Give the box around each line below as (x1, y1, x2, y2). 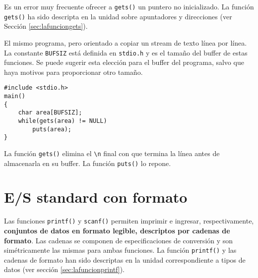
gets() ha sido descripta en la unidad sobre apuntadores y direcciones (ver (4, 11, 232, 21)
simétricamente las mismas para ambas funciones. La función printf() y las (4, 245, 237, 255)
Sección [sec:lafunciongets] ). (4, 21, 88, 31)
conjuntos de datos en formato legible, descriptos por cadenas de (4, 225, 230, 236)
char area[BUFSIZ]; (18, 109, 82, 116)
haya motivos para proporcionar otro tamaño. (4, 66, 143, 77)
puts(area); (32, 125, 72, 133)
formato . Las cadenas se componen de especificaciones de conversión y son (4, 235, 233, 245)
